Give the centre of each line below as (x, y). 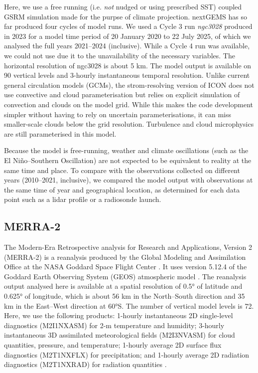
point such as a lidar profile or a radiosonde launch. (83, 199)
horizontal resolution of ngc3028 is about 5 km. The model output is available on (128, 65)
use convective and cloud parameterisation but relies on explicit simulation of (122, 94)
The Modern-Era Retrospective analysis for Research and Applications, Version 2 (128, 247)
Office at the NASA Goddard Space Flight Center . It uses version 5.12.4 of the (126, 267)
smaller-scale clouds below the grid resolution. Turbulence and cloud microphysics (129, 124)
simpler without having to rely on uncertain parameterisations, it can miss (118, 114)
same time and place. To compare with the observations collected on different (122, 170)
